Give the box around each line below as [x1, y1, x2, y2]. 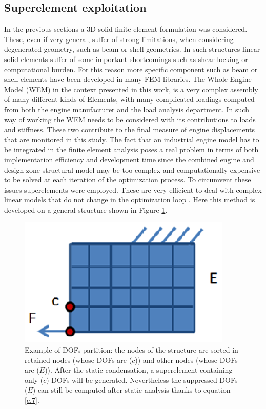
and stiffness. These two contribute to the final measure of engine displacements [4, 124, 255, 135]
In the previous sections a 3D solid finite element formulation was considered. [4, 24, 248, 34]
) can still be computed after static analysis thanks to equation [32, 384, 231, 395]
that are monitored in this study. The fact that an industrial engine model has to [4, 134, 259, 145]
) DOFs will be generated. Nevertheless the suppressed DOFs [46, 374, 238, 385]
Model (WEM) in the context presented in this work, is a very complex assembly [4, 84, 258, 94]
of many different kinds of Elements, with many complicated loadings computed [4, 94, 255, 105]
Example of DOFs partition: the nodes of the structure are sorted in [25, 344, 238, 355]
